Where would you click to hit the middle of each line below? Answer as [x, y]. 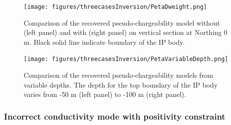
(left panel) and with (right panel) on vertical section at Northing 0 [126, 32]
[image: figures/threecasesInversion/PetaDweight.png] [115, 7]
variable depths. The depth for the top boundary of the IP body [121, 84]
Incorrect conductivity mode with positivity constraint [115, 116]
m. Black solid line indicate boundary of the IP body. [104, 42]
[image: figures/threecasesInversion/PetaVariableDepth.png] [126, 59]
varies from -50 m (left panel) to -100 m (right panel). [105, 94]
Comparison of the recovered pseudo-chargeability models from [119, 75]
